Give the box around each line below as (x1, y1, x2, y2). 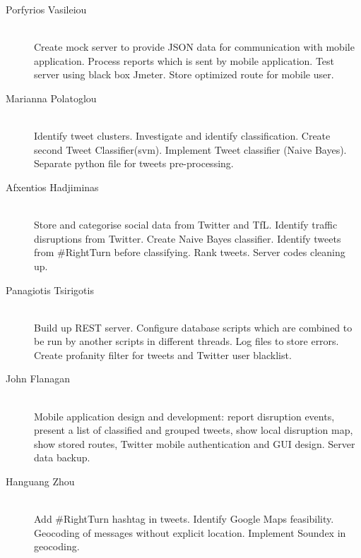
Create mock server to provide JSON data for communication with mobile (34, 40, 355, 54)
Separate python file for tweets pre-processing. (34, 156, 234, 171)
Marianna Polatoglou (6, 90, 97, 105)
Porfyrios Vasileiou (6, 2, 87, 16)
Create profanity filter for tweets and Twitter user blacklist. (34, 347, 292, 362)
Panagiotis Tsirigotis (6, 282, 94, 297)
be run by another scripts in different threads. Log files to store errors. (34, 334, 339, 348)
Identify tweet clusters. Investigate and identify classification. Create (34, 128, 331, 143)
